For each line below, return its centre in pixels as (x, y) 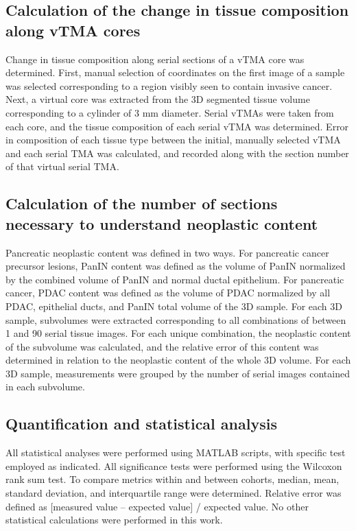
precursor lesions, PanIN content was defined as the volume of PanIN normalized (176, 266)
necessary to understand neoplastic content (162, 223)
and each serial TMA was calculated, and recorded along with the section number (177, 153)
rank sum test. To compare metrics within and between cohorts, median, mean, (173, 479)
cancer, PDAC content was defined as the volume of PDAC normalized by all (168, 293)
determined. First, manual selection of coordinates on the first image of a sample (175, 72)
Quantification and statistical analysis (141, 424)
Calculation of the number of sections (142, 203)
